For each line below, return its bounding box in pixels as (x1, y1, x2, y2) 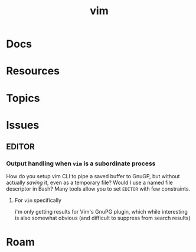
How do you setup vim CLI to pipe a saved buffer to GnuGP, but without (6, 173, 180, 180)
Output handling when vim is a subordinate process (6, 159, 156, 168)
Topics (6, 91, 40, 104)
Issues (6, 118, 40, 132)
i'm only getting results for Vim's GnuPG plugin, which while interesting (14, 208, 188, 215)
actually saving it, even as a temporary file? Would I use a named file (6, 179, 173, 186)
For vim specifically (14, 197, 62, 204)
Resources (6, 64, 60, 78)
